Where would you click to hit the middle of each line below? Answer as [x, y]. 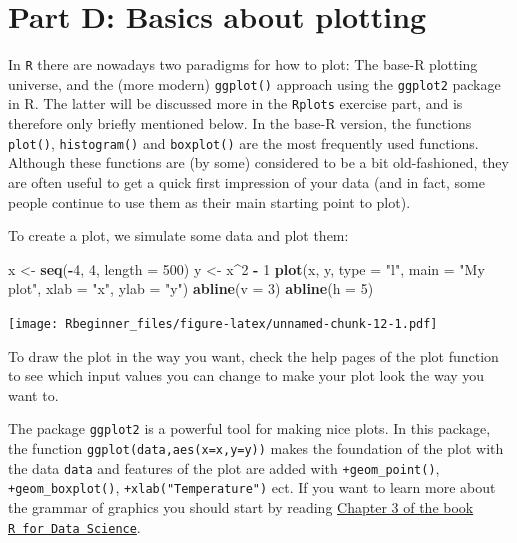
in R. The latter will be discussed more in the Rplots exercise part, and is [235, 103]
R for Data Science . [74, 526]
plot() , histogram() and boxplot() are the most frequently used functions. [243, 142]
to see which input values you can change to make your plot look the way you [246, 375]
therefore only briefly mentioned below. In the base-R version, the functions [240, 123]
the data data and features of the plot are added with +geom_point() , [224, 467]
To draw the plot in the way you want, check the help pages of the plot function [253, 355]
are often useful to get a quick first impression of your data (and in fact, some [246, 181]
